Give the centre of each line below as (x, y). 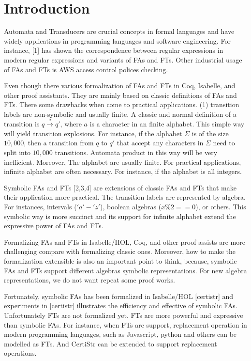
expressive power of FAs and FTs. (54, 226)
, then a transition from (59, 143)
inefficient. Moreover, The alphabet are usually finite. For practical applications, (123, 162)
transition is (22, 124)
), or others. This (221, 207)
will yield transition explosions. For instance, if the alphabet (93, 133)
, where (71, 124)
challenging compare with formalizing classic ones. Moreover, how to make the (120, 251)
